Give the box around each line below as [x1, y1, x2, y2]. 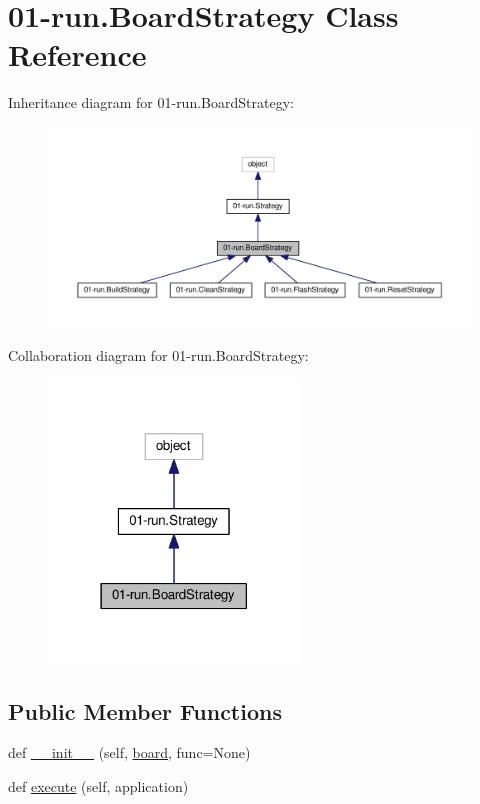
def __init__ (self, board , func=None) [8, 742, 251, 763]
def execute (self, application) [8, 775, 189, 796]
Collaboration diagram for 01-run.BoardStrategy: [8, 345, 309, 366]
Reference [8, 34, 147, 75]
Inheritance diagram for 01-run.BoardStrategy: [8, 92, 294, 113]
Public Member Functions [8, 695, 282, 726]
